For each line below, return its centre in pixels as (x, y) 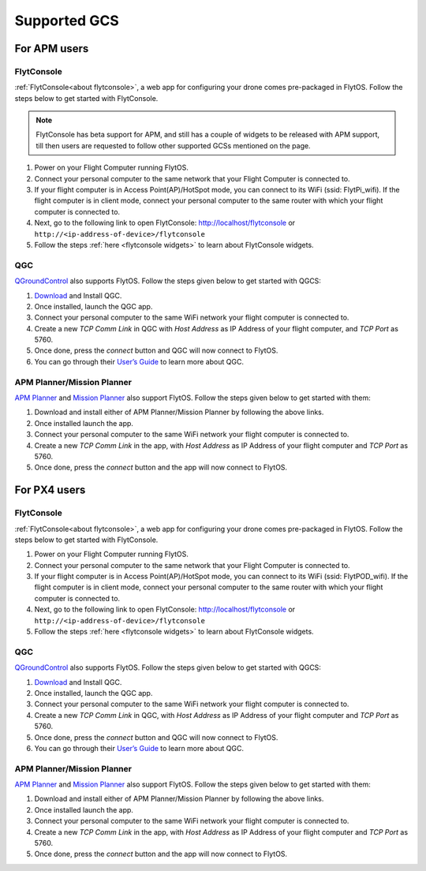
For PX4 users (50, 490)
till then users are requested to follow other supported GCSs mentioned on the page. (173, 145)
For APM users (52, 49)
